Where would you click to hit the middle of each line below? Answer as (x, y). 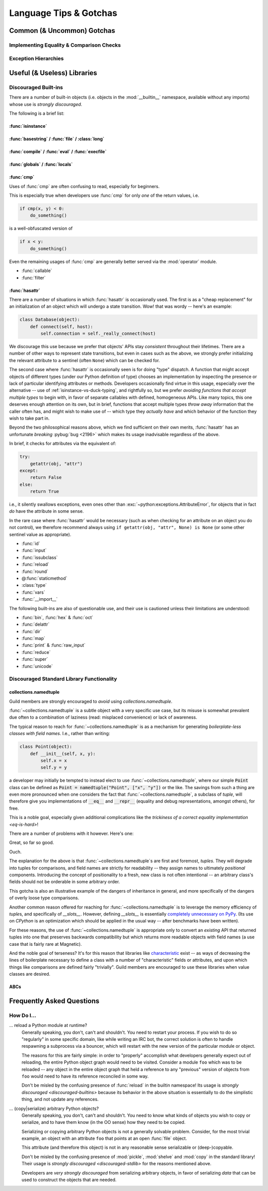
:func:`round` (35, 571)
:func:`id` (31, 544)
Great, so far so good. (32, 842)
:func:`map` (33, 639)
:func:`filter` (33, 277)
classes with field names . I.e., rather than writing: (60, 733)
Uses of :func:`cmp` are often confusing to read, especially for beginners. (84, 186)
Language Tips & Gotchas (63, 13)
